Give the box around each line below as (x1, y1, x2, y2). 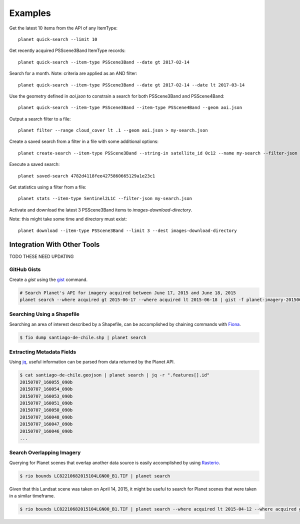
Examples (9, 7, 51, 18)
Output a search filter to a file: (9, 115, 71, 122)
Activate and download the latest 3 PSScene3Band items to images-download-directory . (9, 206, 192, 212)
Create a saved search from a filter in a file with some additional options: (9, 138, 158, 144)
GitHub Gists (9, 266, 41, 273)
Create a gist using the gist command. (9, 276, 88, 282)
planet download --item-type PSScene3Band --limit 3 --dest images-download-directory (18, 227, 237, 233)
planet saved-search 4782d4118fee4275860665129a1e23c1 (18, 173, 155, 178)
